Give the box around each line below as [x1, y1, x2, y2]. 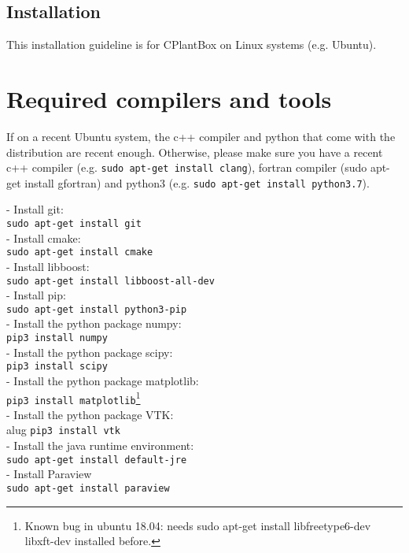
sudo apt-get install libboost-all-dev [6, 275, 215, 287]
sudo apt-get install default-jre [6, 454, 187, 466]
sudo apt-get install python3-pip [6, 303, 187, 315]
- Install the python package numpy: [6, 315, 182, 332]
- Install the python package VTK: [6, 406, 174, 422]
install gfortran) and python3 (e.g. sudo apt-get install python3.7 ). [24, 174, 370, 191]
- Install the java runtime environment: [6, 437, 194, 454]
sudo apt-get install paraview [6, 482, 170, 494]
